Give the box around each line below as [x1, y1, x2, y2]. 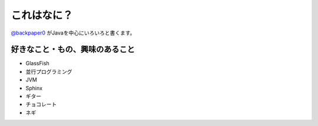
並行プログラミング [25, 68, 72, 75]
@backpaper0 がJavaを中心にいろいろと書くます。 [11, 29, 135, 36]
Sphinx [25, 84, 43, 91]
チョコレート [25, 101, 57, 108]
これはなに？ [11, 9, 74, 22]
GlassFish [25, 60, 49, 67]
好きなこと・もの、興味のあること [11, 45, 135, 55]
